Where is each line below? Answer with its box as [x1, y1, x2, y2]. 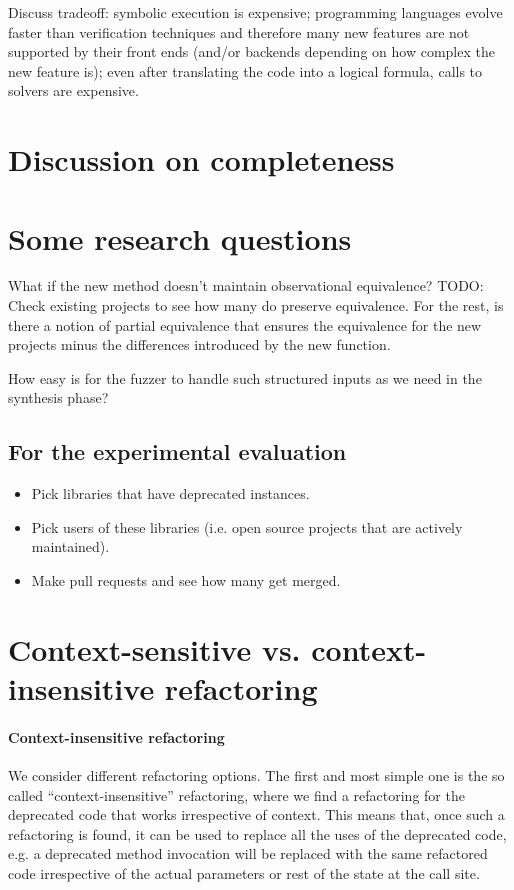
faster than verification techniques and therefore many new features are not [8, 21, 470, 42]
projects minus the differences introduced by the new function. [8, 334, 391, 355]
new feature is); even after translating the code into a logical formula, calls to [8, 60, 483, 81]
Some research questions [8, 217, 352, 258]
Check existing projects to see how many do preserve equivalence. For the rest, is [8, 295, 504, 316]
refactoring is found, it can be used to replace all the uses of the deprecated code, [8, 823, 507, 844]
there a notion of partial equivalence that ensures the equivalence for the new [8, 314, 482, 335]
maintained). [31, 536, 110, 557]
